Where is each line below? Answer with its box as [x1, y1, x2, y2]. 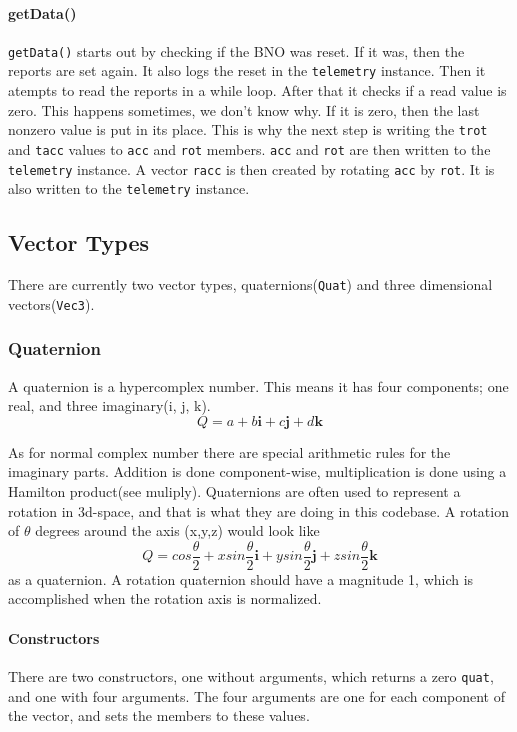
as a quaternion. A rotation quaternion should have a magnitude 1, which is [8, 568, 474, 589]
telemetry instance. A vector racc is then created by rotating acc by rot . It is [8, 158, 495, 179]
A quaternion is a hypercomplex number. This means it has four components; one [8, 375, 509, 396]
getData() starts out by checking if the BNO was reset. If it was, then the [8, 40, 465, 61]
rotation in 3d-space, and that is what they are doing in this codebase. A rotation [8, 500, 509, 521]
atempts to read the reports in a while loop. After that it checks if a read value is [8, 80, 507, 101]
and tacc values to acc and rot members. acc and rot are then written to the [8, 138, 491, 159]
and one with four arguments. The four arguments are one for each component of [8, 685, 505, 706]
